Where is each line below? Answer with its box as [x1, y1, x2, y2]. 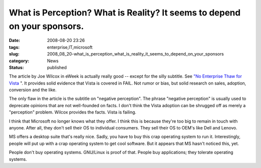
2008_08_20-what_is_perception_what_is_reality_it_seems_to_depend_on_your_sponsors [47, 51, 224, 57]
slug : [9, 51, 19, 57]
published [47, 64, 67, 70]
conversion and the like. [9, 87, 57, 93]
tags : [9, 44, 20, 50]
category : [9, 58, 29, 64]
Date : [9, 38, 20, 43]
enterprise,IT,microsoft [47, 44, 93, 50]
